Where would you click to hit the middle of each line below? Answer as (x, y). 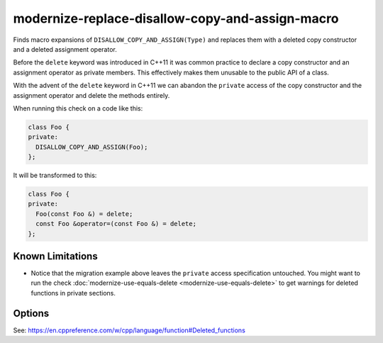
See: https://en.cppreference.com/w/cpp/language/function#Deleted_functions (129, 330)
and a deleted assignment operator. (65, 49)
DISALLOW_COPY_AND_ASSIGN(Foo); (92, 147)
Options (31, 313)
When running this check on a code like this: (78, 108)
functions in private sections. (73, 293)
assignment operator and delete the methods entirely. (91, 95)
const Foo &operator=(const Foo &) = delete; (116, 224)
